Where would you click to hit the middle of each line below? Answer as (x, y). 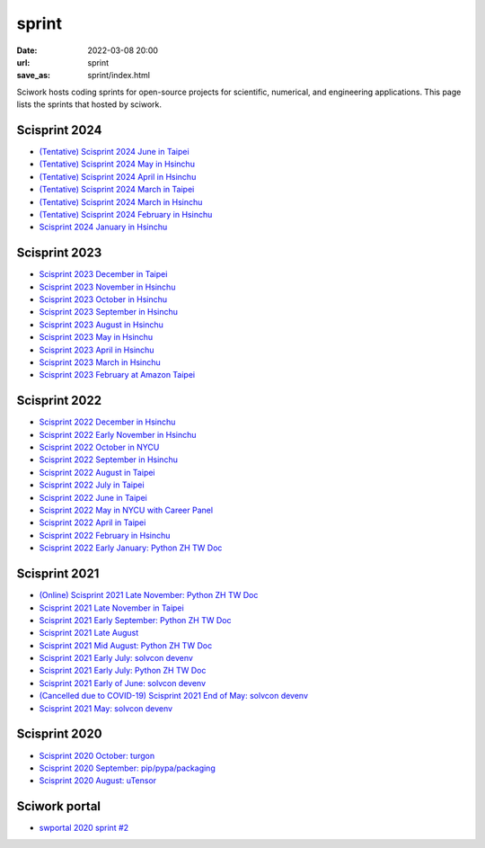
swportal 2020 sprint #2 (84, 828)
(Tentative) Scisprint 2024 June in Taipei (114, 152)
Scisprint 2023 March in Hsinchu (100, 362)
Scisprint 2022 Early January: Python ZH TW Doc (131, 548)
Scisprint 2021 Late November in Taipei (111, 608)
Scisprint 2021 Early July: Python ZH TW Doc (123, 671)
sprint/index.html (119, 76)
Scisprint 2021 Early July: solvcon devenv (116, 658)
